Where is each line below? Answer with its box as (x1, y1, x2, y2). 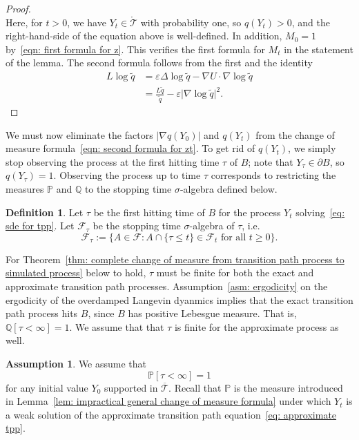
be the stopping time (93, 218, 181, 233)
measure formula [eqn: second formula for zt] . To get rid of (6, 141, 255, 155)
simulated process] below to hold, (6, 265, 146, 280)
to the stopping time (84, 181, 172, 195)
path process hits (6, 306, 78, 321)
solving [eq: (295, 204, 345, 219)
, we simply (288, 141, 336, 155)
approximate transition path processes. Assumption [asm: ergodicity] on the (6, 278, 328, 293)
